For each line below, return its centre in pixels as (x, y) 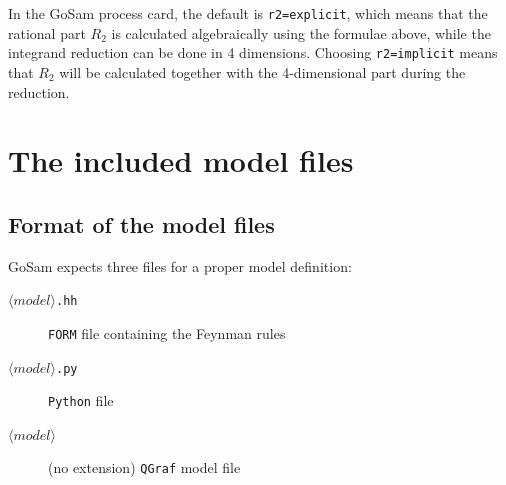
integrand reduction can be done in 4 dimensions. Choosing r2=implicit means (253, 52)
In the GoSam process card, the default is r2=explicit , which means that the (248, 13)
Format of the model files (141, 223)
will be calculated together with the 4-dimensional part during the (262, 71)
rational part (47, 32)
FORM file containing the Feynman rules (167, 332)
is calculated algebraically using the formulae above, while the (301, 32)
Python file (81, 400)
